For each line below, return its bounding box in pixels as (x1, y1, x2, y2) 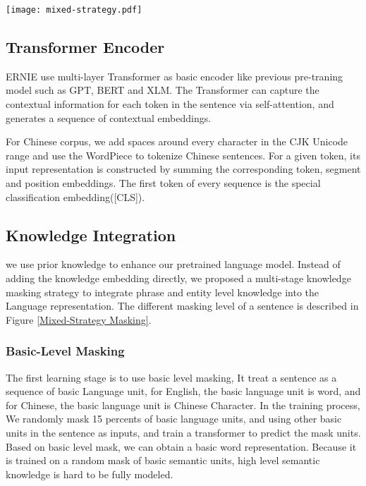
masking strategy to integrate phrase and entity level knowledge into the (6, 284, 319, 299)
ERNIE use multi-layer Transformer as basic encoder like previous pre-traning (6, 68, 343, 83)
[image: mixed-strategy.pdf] (6, 5, 142, 15)
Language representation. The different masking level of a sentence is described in (6, 298, 359, 313)
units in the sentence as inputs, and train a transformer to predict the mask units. (6, 425, 361, 439)
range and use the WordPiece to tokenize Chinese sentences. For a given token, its (6, 147, 360, 162)
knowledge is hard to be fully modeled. (6, 466, 173, 481)
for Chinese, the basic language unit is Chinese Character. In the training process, (6, 397, 360, 412)
